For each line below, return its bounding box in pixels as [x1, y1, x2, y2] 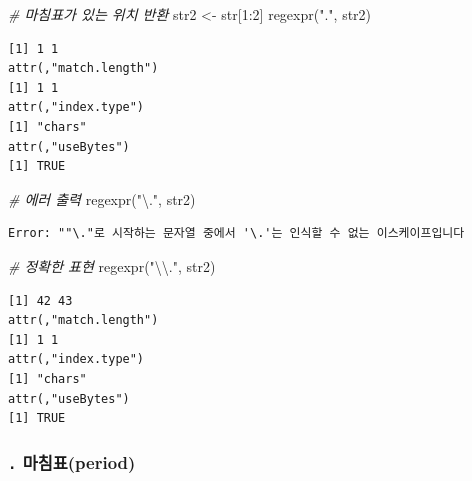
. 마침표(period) [8, 449, 136, 474]
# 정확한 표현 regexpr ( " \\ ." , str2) [8, 255, 216, 276]
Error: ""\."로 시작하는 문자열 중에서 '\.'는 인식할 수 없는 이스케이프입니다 [8, 226, 465, 241]
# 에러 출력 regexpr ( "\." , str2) [8, 188, 196, 209]
